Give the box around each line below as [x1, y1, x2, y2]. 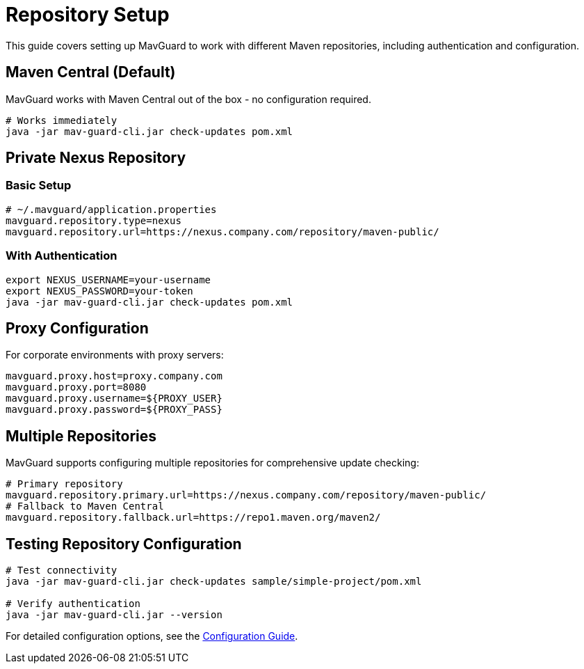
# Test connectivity [6, 565, 117, 576]
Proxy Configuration [6, 319, 149, 337]
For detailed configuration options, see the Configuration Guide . [6, 630, 298, 643]
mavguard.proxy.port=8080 [6, 381, 147, 393]
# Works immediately [6, 114, 117, 126]
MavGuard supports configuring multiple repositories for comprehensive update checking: [6, 457, 419, 469]
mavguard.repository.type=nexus [6, 214, 181, 226]
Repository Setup [6, 3, 170, 26]
